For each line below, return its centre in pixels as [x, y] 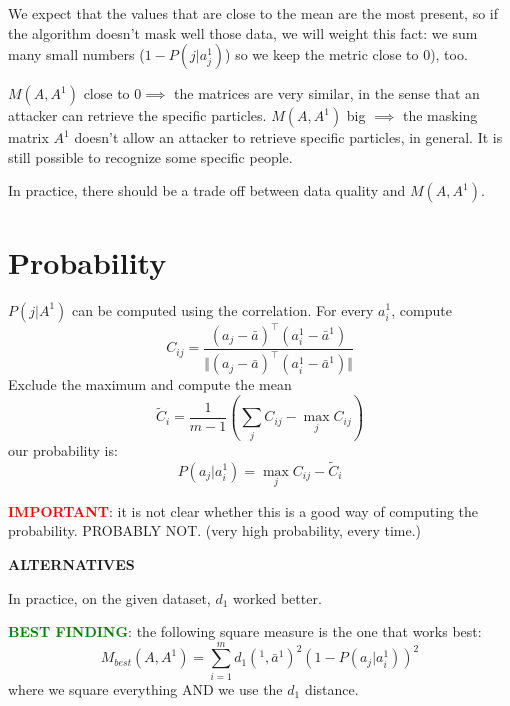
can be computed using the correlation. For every [223, 309]
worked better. [277, 597]
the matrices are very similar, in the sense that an [327, 93]
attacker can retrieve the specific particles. [137, 115]
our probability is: [63, 449]
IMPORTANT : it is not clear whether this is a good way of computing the [243, 510]
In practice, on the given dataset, [109, 597]
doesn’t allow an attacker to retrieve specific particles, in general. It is [288, 137]
